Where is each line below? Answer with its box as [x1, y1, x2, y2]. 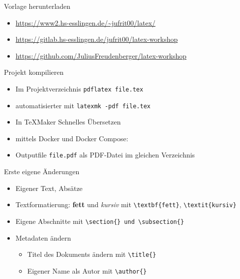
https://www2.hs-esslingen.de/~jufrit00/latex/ [15, 17, 156, 28]
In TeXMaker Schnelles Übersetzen [15, 117, 121, 127]
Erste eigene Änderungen [4, 166, 80, 177]
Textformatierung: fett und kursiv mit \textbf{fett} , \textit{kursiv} [15, 199, 237, 210]
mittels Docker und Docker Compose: [15, 133, 128, 143]
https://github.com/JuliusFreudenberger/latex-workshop [15, 50, 187, 61]
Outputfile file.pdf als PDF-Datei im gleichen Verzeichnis [15, 150, 195, 160]
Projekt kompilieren [4, 67, 64, 77]
